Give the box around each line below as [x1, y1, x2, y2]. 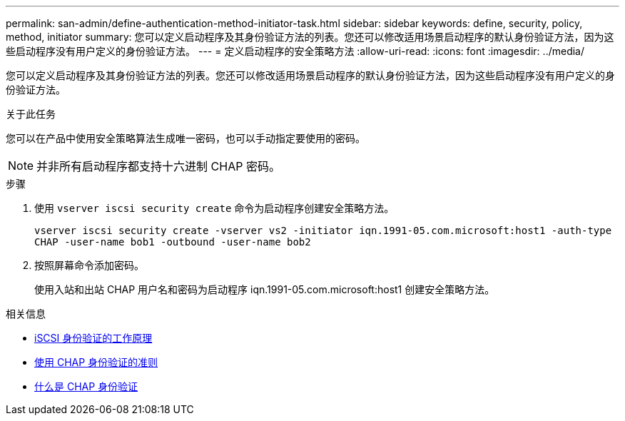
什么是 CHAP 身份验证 [34, 380, 138, 392]
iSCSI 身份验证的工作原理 [34, 332, 153, 344]
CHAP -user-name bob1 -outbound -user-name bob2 [34, 236, 311, 248]
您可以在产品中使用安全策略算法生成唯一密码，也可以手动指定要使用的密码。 [6, 132, 365, 144]
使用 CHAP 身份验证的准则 [34, 356, 158, 368]
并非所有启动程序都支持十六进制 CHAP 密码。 [36, 159, 280, 173]
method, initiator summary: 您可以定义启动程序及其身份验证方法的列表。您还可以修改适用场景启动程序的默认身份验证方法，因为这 [6, 31, 614, 43]
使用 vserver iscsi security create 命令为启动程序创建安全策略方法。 [34, 202, 395, 214]
